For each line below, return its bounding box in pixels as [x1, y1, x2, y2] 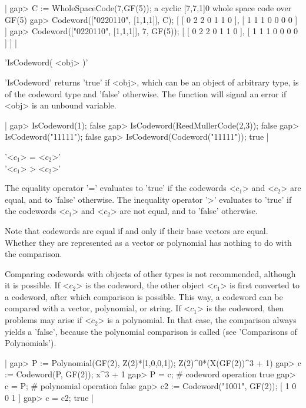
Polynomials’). [5, 337, 56, 349]
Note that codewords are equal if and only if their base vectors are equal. [5, 224, 268, 236]
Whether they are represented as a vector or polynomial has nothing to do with [5, 236, 292, 248]
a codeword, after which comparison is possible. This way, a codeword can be [5, 290, 283, 302]
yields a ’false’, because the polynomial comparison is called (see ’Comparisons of [5, 325, 297, 337]
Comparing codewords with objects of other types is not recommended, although [5, 267, 296, 279]
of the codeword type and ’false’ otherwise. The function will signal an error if [5, 87, 287, 100]
